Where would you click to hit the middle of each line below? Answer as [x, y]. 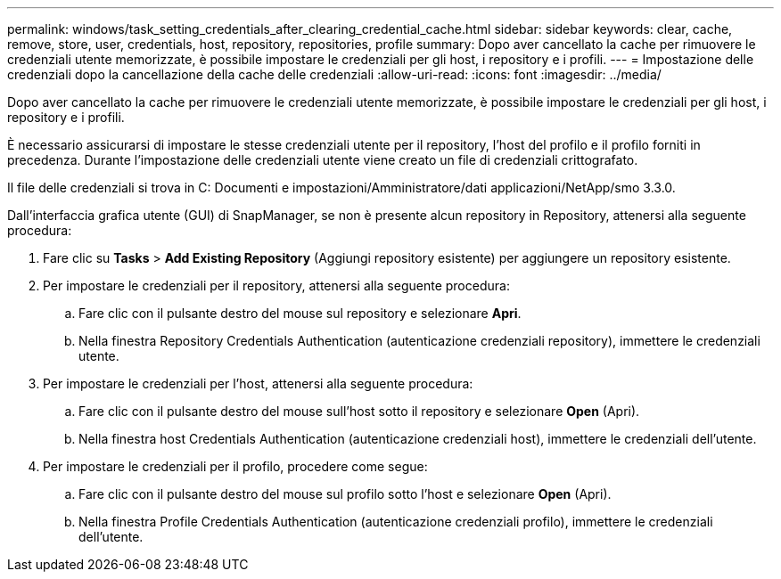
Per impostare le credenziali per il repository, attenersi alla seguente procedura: [276, 285]
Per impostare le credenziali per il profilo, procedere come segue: [235, 466]
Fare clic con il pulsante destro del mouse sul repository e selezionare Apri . [300, 313]
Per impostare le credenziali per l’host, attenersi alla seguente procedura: [258, 383]
